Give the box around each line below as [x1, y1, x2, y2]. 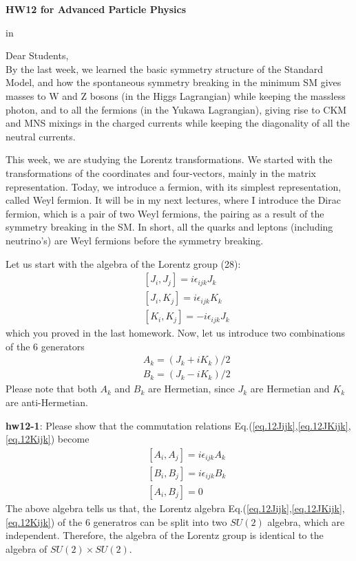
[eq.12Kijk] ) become [6, 432, 90, 446]
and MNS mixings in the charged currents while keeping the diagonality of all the [6, 116, 350, 130]
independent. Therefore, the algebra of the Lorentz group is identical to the [6, 528, 324, 542]
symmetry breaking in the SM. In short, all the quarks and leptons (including [6, 220, 333, 234]
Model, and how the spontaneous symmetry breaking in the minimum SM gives [6, 75, 342, 89]
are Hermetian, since [148, 381, 235, 396]
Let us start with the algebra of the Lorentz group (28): [6, 256, 241, 271]
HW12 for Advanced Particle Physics [6, 2, 186, 16]
